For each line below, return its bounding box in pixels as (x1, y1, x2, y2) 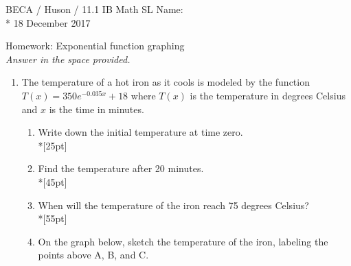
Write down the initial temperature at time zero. (38, 125, 243, 139)
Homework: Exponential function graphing (5, 38, 185, 53)
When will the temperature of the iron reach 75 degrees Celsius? (38, 197, 309, 212)
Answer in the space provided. (5, 51, 131, 66)
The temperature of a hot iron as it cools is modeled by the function (21, 75, 310, 89)
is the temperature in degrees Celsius (190, 88, 346, 102)
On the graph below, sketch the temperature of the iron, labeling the (38, 234, 328, 248)
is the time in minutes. (49, 101, 144, 116)
